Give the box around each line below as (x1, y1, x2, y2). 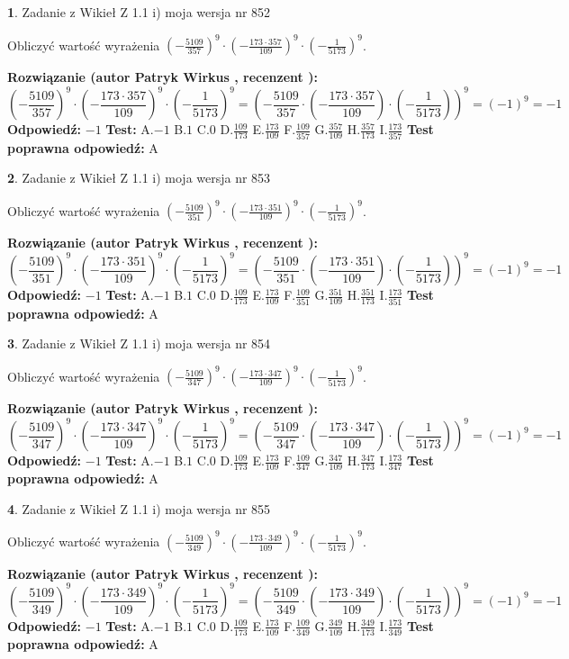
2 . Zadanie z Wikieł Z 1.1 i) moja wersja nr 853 (7, 168, 271, 187)
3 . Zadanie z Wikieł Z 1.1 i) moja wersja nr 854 (7, 334, 271, 353)
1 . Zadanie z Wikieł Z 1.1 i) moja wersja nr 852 (7, 3, 271, 21)
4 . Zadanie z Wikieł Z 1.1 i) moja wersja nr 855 (7, 499, 271, 518)
